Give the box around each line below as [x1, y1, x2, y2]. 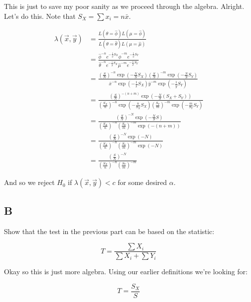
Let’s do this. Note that [4, 10, 76, 21]
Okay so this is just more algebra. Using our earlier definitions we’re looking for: [4, 266, 248, 277]
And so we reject [4, 177, 55, 187]
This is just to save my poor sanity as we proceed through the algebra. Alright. [4, 1, 245, 11]
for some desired [117, 177, 167, 187]
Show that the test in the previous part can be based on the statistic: [4, 226, 214, 236]
